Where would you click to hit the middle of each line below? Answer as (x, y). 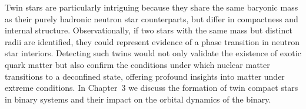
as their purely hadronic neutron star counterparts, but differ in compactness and (152, 18)
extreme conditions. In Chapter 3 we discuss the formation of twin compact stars (152, 88)
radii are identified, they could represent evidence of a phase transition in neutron (152, 41)
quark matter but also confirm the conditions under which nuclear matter (137, 64)
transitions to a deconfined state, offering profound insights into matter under (145, 76)
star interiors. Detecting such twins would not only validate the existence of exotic (153, 53)
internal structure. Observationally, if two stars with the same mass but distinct (149, 30)
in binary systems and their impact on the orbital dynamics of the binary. (138, 99)
